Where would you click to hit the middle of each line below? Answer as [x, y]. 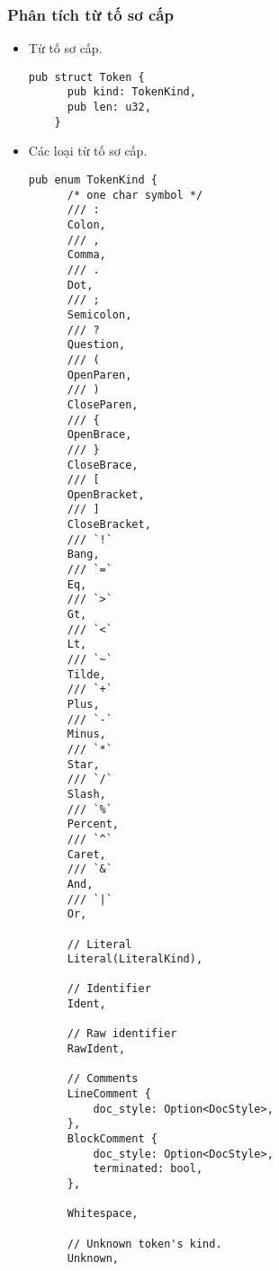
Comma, [86, 255]
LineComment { [109, 1094]
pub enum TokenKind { [93, 180]
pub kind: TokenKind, [131, 92]
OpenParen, [99, 375]
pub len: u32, [109, 107]
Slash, [86, 794]
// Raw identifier [122, 1034]
